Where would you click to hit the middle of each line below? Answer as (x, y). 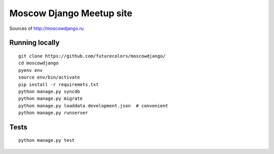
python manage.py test (47, 140)
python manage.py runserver (53, 113)
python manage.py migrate (51, 99)
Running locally (35, 43)
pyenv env (30, 70)
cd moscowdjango (39, 63)
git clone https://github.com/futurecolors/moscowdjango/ (92, 56)
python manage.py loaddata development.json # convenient (93, 106)
